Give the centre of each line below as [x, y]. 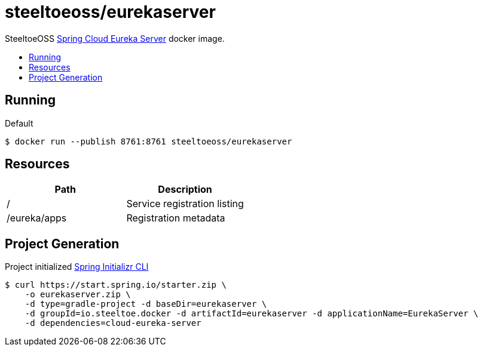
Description [185, 190]
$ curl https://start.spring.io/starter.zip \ [116, 285]
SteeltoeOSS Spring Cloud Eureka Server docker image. [115, 38]
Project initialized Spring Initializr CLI [77, 267]
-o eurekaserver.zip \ [78, 295]
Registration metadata [176, 218]
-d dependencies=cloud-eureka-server [113, 323]
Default [19, 123]
